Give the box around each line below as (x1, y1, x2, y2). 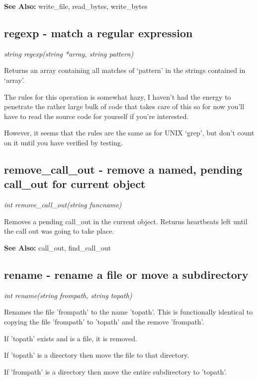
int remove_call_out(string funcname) (4, 199, 122, 210)
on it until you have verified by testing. (4, 137, 123, 147)
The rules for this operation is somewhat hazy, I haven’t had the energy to (4, 91, 231, 102)
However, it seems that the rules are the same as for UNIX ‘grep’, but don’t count (4, 127, 255, 138)
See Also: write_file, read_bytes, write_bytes (4, 1, 148, 11)
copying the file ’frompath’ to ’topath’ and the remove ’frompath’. (4, 316, 204, 326)
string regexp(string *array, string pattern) (4, 48, 134, 59)
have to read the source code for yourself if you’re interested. (4, 111, 189, 121)
